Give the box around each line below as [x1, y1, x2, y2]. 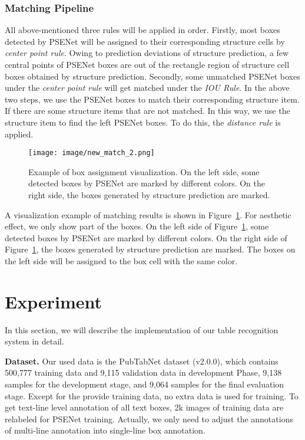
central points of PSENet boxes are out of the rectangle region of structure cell [5, 58, 290, 70]
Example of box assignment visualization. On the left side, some [28, 165, 260, 178]
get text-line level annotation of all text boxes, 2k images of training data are [5, 401, 284, 413]
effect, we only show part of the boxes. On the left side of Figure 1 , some [5, 220, 269, 232]
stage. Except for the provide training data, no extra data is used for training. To [5, 389, 299, 402]
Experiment [5, 289, 102, 313]
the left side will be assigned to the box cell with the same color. [5, 254, 238, 267]
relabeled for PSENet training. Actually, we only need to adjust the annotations [5, 412, 293, 425]
